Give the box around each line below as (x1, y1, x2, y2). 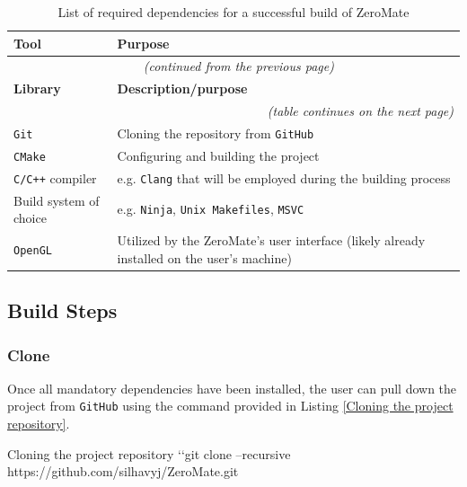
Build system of (13, 190, 100, 209)
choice (13, 208, 47, 227)
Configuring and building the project (117, 146, 320, 164)
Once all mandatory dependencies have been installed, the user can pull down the (7, 378, 457, 397)
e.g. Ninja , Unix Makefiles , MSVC (117, 199, 304, 218)
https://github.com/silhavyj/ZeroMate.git (7, 462, 239, 481)
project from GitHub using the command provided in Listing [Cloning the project (7, 396, 454, 415)
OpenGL (13, 243, 52, 257)
